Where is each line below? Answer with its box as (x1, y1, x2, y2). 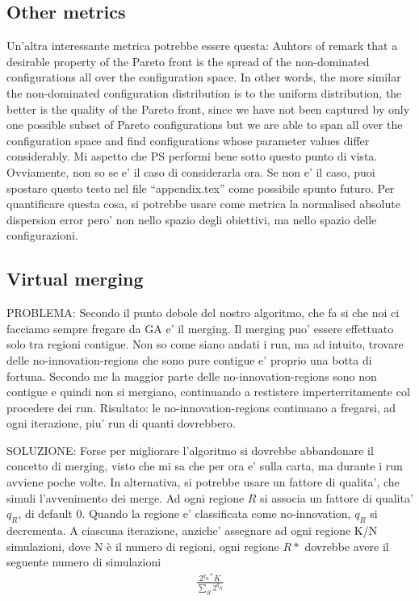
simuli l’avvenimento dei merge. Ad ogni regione (6, 489, 245, 506)
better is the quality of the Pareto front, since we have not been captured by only (6, 100, 410, 117)
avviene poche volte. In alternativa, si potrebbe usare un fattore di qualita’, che (6, 474, 400, 490)
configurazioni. (6, 227, 78, 244)
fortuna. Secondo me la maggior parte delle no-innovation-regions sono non (6, 367, 377, 384)
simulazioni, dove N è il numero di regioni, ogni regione (6, 537, 279, 554)
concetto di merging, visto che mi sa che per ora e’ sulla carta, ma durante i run (6, 457, 403, 474)
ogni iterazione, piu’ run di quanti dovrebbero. (6, 415, 236, 432)
